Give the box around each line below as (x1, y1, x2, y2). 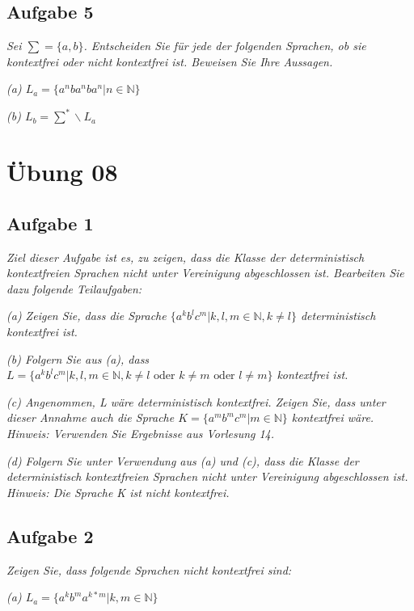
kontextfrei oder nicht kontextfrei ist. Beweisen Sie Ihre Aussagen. (6, 53, 333, 70)
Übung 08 (6, 155, 118, 188)
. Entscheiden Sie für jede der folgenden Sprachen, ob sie (83, 37, 366, 54)
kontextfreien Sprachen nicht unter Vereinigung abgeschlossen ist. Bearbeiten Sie (6, 264, 404, 281)
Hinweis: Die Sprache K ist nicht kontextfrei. (6, 483, 230, 500)
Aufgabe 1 (6, 210, 94, 235)
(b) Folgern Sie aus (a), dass (6, 350, 150, 367)
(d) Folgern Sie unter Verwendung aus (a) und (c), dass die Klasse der (6, 452, 359, 469)
